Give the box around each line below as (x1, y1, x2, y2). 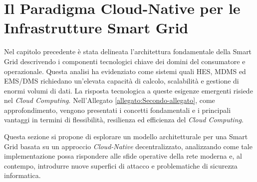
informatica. (4, 170, 41, 181)
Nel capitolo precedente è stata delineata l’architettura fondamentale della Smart (4, 46, 252, 57)
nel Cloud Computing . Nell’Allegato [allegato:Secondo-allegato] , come (4, 95, 215, 105)
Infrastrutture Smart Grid (4, 17, 189, 38)
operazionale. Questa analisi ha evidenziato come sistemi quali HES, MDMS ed (4, 66, 246, 76)
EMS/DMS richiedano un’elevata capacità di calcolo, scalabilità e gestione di (4, 76, 239, 86)
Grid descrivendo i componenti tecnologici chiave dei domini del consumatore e (4, 56, 246, 66)
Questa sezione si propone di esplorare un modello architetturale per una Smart (4, 131, 248, 142)
